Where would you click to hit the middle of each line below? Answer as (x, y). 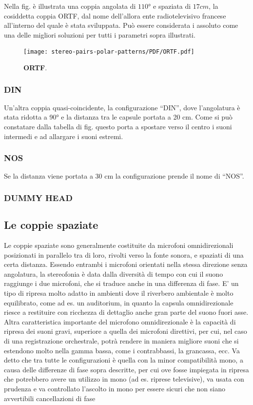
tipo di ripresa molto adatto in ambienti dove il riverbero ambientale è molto (119, 293)
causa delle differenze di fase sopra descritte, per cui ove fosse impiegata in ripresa (126, 369)
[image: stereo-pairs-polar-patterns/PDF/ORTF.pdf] (109, 52)
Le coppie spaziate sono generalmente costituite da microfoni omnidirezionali (119, 245)
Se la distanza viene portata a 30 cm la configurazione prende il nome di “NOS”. (124, 176)
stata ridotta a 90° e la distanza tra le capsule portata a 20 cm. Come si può (118, 117)
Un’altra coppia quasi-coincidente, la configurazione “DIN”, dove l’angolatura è (122, 107)
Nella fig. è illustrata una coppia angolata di (70, 6)
